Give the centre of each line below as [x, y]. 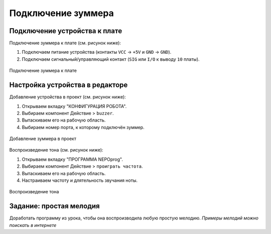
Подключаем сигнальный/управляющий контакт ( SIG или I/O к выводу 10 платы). [111, 59]
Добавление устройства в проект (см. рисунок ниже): [68, 97]
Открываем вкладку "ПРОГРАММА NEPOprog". [72, 159]
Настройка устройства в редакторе [69, 85]
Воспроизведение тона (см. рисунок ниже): [56, 150]
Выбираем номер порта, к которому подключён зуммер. [83, 127]
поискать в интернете [33, 225]
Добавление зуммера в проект [43, 139]
